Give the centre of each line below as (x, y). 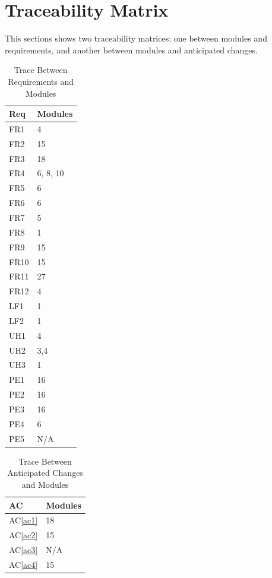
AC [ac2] (23, 535)
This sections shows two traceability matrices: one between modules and (136, 38)
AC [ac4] (23, 564)
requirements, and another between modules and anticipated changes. (131, 50)
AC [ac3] (23, 550)
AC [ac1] (23, 520)
